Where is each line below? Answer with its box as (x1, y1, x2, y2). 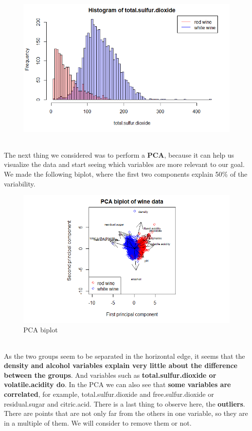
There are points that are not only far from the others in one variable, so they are (4, 408, 248, 418)
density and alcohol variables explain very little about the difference (4, 360, 237, 370)
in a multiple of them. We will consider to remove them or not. (4, 417, 192, 428)
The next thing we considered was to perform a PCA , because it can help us (4, 149, 234, 160)
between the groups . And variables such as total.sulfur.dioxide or (4, 369, 216, 380)
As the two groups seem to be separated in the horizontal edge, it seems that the (4, 350, 245, 361)
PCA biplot (23, 325, 58, 335)
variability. (4, 178, 36, 188)
